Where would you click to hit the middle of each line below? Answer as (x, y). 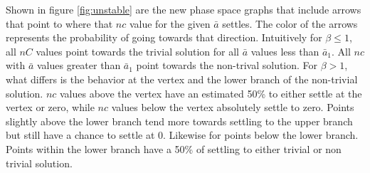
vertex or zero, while (50, 107)
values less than (285, 51)
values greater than (79, 65)
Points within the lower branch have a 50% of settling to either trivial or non (174, 148)
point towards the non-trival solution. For (227, 65)
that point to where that (59, 23)
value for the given (170, 23)
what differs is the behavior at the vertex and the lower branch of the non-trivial (182, 79)
